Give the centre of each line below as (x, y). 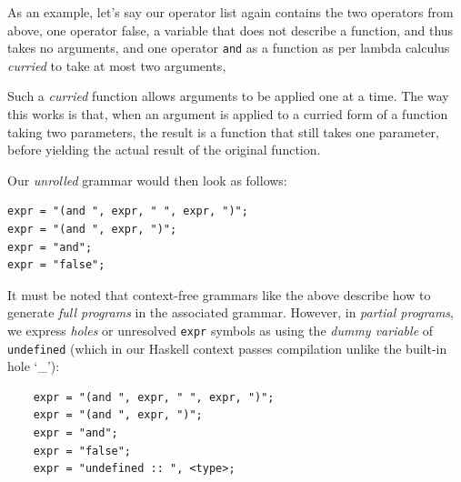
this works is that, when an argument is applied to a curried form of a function (228, 114)
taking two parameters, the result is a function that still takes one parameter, (224, 131)
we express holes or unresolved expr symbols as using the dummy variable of (220, 330)
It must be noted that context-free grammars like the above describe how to (219, 294)
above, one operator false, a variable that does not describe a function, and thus (230, 30)
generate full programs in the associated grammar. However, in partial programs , (230, 312)
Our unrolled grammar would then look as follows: (147, 180)
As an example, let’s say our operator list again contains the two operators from (230, 12)
